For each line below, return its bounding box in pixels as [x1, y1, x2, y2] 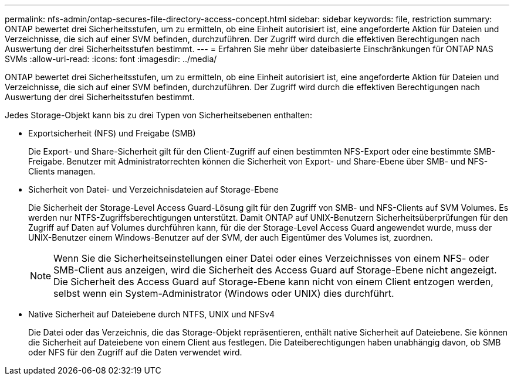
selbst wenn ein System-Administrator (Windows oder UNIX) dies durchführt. [53, 287, 394, 299]
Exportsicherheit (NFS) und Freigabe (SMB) [28, 128, 196, 138]
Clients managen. [28, 166, 96, 176]
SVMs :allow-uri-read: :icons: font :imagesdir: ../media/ [5, 54, 217, 64]
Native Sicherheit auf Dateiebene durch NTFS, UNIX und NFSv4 [28, 309, 275, 319]
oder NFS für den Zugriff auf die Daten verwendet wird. [28, 347, 242, 357]
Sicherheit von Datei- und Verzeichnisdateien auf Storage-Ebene [28, 184, 279, 194]
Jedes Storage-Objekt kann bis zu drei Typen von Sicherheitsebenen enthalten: [5, 110, 313, 120]
